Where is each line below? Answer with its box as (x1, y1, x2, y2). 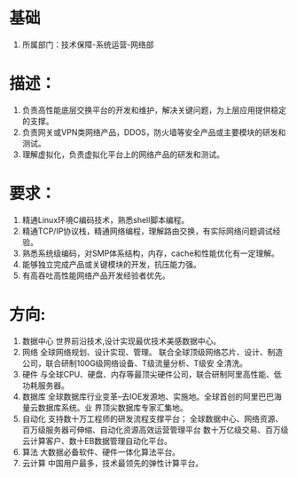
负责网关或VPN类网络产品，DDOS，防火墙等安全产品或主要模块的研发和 (21, 126, 286, 138)
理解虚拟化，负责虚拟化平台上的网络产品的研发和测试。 (21, 148, 224, 160)
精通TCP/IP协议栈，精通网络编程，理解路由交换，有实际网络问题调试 (21, 226, 273, 236)
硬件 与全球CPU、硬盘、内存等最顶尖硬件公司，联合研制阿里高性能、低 (21, 369, 282, 379)
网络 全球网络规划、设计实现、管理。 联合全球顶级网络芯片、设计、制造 (21, 346, 284, 357)
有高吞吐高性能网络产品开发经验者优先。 (21, 270, 170, 281)
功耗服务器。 (21, 379, 69, 391)
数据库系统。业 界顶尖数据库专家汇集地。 (37, 401, 188, 413)
